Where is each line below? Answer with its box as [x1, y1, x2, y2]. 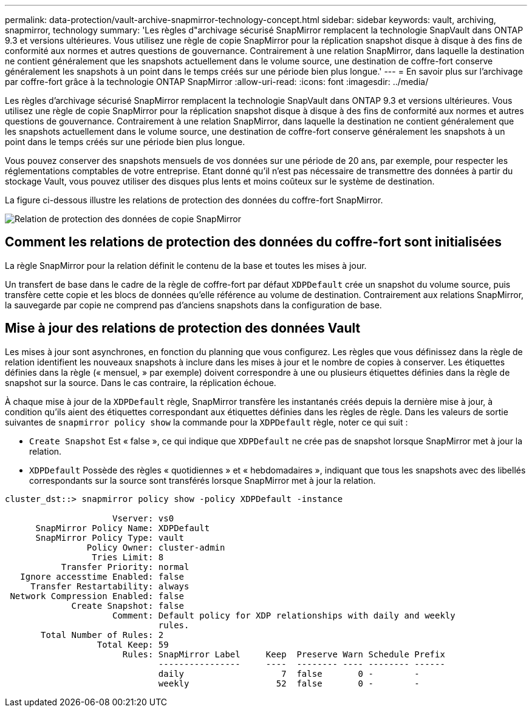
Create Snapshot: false [71, 600, 185, 611]
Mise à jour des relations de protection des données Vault [5, 320, 361, 336]
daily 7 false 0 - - [158, 668, 420, 679]
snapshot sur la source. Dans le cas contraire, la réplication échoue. [5, 377, 276, 388]
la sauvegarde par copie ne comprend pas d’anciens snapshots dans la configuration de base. [5, 299, 382, 310]
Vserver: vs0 [112, 513, 174, 523]
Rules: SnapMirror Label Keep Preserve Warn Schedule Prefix [122, 649, 445, 659]
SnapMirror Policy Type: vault [35, 532, 185, 543]
